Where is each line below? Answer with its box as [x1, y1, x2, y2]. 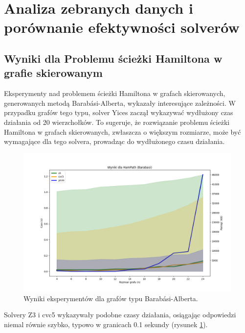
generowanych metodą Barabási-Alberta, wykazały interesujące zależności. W [4, 97, 236, 108]
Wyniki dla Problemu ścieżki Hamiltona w [4, 50, 223, 66]
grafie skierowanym [4, 65, 103, 80]
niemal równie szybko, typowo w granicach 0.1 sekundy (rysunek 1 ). [4, 319, 208, 329]
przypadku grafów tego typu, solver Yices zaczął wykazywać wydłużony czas [4, 107, 233, 118]
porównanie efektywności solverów [4, 17, 240, 37]
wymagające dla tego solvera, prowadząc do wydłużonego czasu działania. [4, 136, 225, 146]
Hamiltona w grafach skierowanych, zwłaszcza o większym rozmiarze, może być [4, 126, 241, 137]
